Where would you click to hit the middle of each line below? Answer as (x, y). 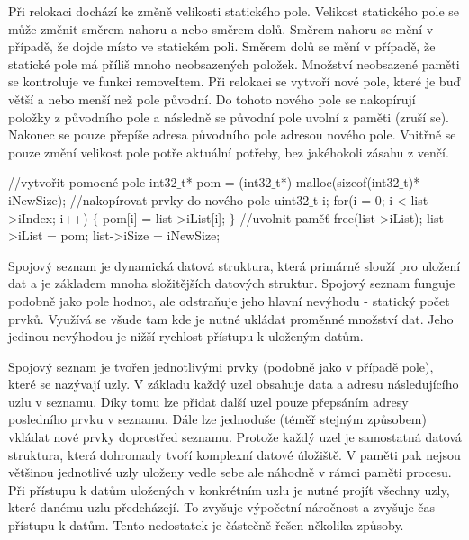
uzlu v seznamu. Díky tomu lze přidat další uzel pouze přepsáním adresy (208, 401)
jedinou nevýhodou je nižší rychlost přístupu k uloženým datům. (186, 336)
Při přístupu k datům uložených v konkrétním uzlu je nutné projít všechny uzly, (229, 489)
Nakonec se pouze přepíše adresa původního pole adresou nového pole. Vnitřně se (232, 135)
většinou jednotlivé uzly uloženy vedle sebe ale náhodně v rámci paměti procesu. (230, 472)
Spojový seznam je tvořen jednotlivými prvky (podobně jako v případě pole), (221, 366)
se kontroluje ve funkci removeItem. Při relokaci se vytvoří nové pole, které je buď (234, 81)
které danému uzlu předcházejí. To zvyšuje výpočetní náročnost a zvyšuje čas (222, 507)
